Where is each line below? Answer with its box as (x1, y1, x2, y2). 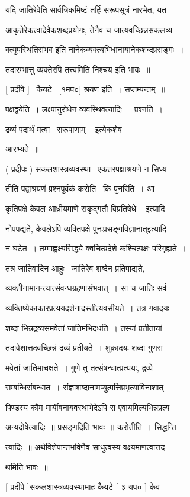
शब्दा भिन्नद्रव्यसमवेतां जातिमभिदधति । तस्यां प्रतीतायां (5, 321, 162, 334)
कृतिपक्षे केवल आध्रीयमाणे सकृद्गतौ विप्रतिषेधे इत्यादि (5, 202, 165, 214)
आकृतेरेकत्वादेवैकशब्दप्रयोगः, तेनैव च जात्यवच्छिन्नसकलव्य (5, 23, 172, 35)
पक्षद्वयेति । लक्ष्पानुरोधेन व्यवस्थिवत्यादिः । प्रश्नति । (5, 102, 163, 115)
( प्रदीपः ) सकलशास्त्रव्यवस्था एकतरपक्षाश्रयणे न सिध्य (5, 162, 167, 175)
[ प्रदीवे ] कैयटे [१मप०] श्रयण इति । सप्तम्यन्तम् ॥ (5, 83, 165, 95)
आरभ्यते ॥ (5, 143, 39, 155)
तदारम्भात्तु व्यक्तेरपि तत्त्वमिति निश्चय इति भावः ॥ (5, 63, 150, 75)
